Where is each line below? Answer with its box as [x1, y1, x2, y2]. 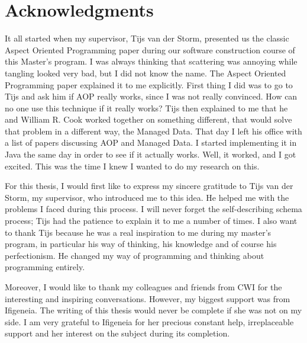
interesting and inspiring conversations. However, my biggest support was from [5, 292, 290, 304]
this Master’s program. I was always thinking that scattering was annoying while [5, 55, 298, 68]
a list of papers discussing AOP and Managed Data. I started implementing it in [5, 136, 297, 149]
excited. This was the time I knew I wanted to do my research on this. [5, 159, 260, 172]
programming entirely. [5, 261, 85, 273]
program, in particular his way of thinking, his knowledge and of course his [5, 238, 277, 250]
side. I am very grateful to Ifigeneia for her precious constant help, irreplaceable [5, 315, 294, 328]
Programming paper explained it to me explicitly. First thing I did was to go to [5, 78, 293, 91]
